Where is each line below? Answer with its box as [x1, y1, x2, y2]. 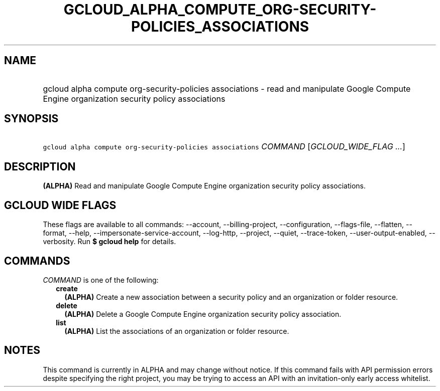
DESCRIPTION [4, 160, 76, 173]
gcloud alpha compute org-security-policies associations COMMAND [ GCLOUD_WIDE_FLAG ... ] [43, 141, 405, 152]
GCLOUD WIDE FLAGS [4, 199, 117, 212]
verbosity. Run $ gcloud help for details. [43, 237, 176, 246]
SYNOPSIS [4, 112, 59, 125]
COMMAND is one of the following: [43, 275, 159, 284]
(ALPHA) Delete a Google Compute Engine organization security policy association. [64, 309, 342, 318]
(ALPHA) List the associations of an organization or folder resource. [64, 326, 289, 335]
